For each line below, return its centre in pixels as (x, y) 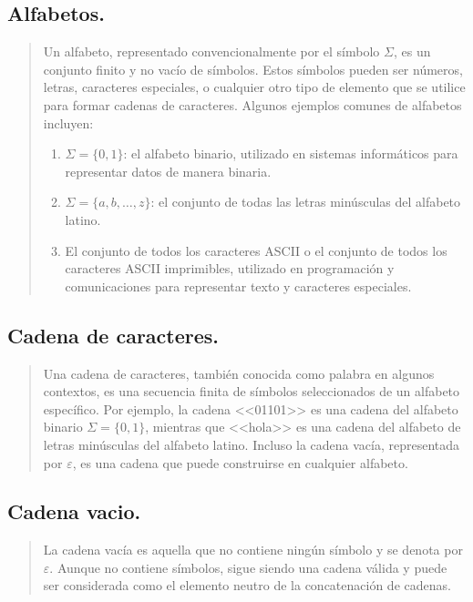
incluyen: (68, 122)
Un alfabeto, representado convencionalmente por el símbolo (211, 51)
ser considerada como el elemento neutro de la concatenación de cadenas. (247, 585)
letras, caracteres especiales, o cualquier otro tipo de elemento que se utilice (254, 87)
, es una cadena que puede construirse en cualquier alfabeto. (240, 462)
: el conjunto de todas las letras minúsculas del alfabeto (306, 202)
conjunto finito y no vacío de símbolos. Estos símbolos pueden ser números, (253, 69)
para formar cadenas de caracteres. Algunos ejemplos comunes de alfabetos (252, 104)
